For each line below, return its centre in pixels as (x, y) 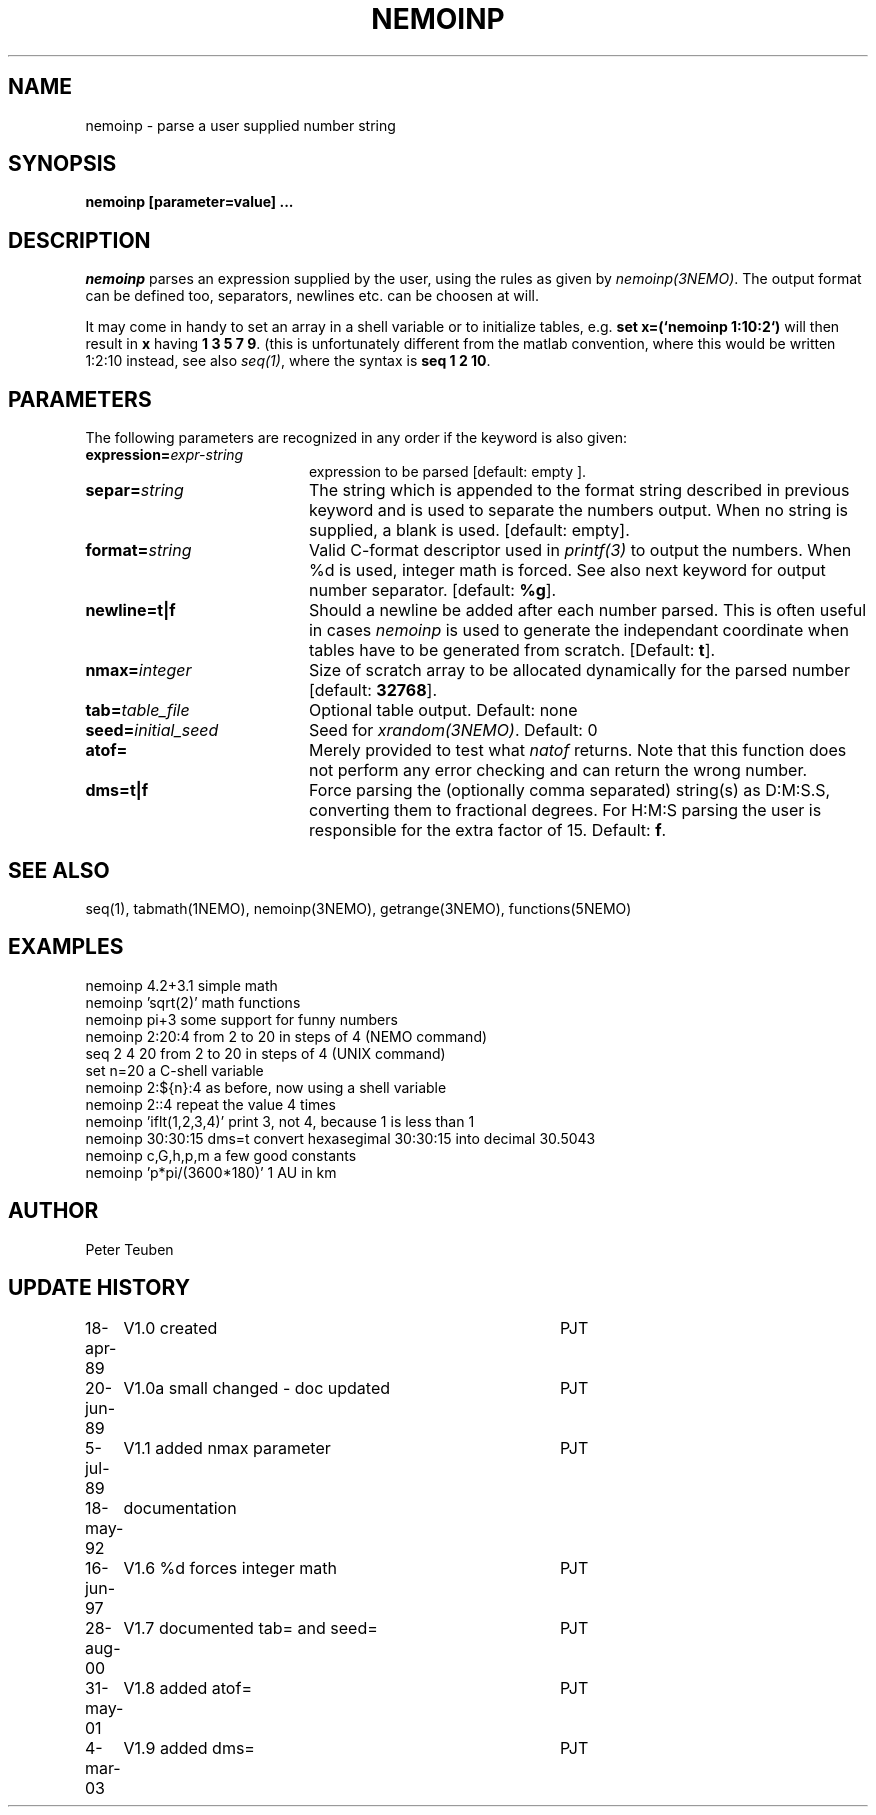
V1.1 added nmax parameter (227, 1447)
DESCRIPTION (79, 240)
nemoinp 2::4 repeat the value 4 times (210, 1104)
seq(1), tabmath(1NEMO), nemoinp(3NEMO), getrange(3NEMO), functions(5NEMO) (358, 908)
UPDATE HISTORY (99, 1288)
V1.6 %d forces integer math (230, 1567)
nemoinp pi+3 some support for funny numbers (241, 1019)
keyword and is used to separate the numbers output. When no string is (578, 510)
